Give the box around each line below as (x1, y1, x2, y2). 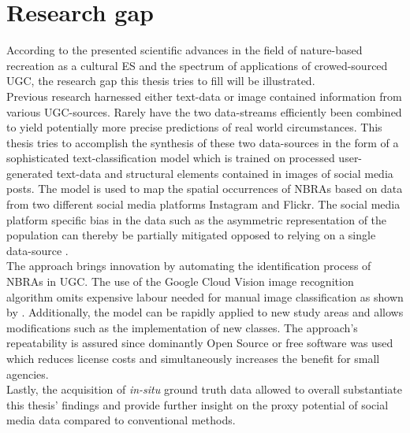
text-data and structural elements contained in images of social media (56, 165, 393, 181)
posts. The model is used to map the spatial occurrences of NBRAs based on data (6, 180, 403, 197)
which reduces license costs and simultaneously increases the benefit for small (6, 350, 380, 366)
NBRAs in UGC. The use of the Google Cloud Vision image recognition (6, 273, 354, 290)
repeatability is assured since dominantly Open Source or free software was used (6, 335, 393, 351)
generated (6, 165, 54, 181)
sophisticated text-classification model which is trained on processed (6, 150, 335, 166)
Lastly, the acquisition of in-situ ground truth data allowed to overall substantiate (6, 381, 403, 398)
